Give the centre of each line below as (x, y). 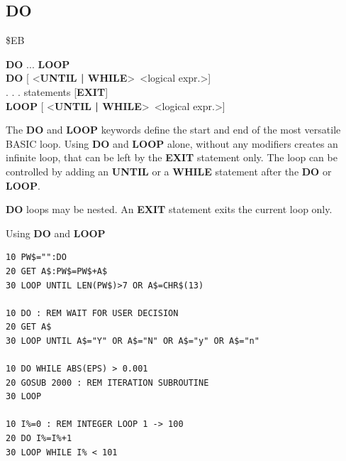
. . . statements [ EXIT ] (57, 91)
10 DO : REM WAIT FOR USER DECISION (92, 313)
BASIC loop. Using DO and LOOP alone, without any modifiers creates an (172, 143)
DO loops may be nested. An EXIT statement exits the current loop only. (169, 209)
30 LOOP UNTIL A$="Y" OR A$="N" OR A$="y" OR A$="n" (133, 341)
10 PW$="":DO (36, 257)
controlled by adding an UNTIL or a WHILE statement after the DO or (169, 171)
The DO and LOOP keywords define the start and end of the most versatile (173, 130)
